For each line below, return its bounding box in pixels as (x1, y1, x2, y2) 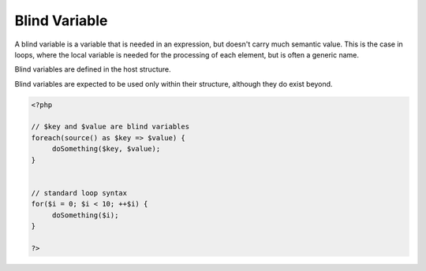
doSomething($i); (51, 210, 119, 220)
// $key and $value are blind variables (31, 122, 189, 132)
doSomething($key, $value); (51, 144, 161, 154)
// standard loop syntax (31, 188, 128, 197)
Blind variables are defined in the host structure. (14, 65, 171, 74)
